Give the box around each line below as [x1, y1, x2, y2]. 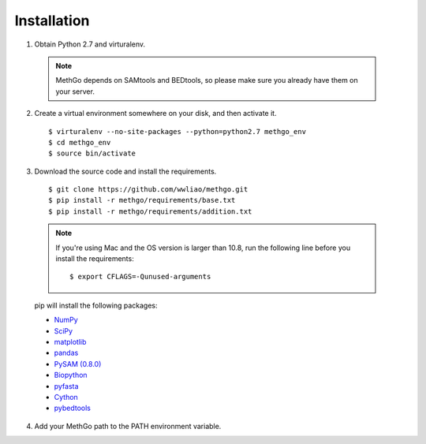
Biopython [54, 371, 88, 380]
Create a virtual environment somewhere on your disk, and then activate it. [34, 109, 277, 118]
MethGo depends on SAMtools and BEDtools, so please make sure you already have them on [55, 76, 358, 85]
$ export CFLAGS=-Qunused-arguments [69, 272, 211, 282]
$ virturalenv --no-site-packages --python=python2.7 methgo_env [48, 127, 307, 136]
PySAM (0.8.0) [54, 359, 102, 368]
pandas [54, 348, 79, 358]
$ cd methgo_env [48, 138, 111, 147]
